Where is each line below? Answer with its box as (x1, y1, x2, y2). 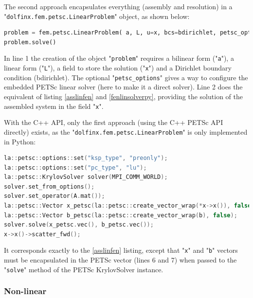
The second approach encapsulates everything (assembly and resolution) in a (4, 1, 233, 11)
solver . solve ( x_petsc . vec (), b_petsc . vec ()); (4, 221, 154, 228)
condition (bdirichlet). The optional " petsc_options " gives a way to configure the (4, 72, 248, 82)
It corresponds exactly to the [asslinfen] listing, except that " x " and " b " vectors (4, 245, 238, 255)
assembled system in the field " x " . (4, 101, 104, 111)
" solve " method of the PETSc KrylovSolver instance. (4, 264, 163, 274)
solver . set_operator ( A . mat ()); (4, 193, 105, 200)
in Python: (4, 136, 36, 146)
